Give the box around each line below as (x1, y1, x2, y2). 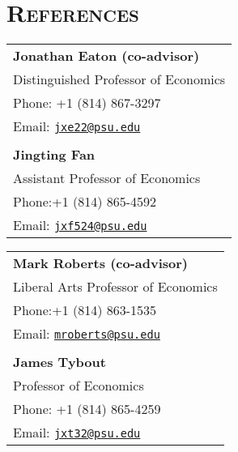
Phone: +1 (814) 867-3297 (13, 93, 161, 113)
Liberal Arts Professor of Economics (13, 277, 218, 296)
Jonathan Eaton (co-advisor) (13, 46, 200, 66)
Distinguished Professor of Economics (13, 70, 226, 89)
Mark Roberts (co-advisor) (13, 254, 188, 273)
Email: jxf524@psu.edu (13, 215, 147, 235)
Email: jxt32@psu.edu (13, 423, 141, 442)
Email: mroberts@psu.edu (13, 324, 160, 343)
